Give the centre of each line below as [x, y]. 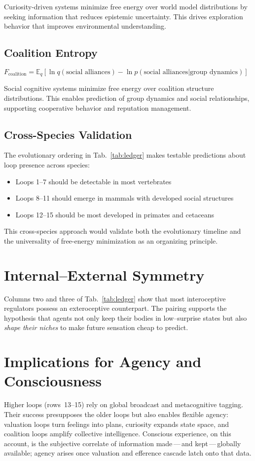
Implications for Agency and [103, 361]
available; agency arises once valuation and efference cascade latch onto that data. [128, 453]
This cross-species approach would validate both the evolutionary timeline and [123, 231]
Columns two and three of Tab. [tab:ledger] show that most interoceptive [115, 298]
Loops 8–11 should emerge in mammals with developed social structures [125, 198]
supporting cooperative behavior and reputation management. [98, 107]
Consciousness [53, 381]
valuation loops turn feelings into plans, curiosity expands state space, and [117, 424]
